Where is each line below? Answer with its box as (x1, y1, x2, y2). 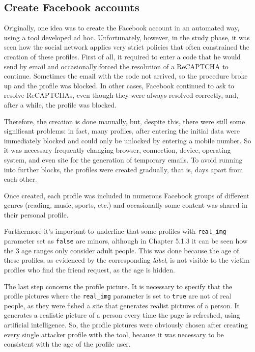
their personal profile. (4, 209, 69, 219)
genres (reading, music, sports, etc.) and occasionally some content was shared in (4, 200, 248, 210)
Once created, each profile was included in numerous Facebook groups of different (4, 190, 250, 200)
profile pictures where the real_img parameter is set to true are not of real (4, 291, 231, 301)
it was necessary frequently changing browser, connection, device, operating (4, 145, 231, 155)
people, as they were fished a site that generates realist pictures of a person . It (4, 300, 240, 310)
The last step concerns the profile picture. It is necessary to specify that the (4, 281, 232, 291)
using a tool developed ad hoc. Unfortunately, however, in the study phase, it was (4, 32, 250, 42)
